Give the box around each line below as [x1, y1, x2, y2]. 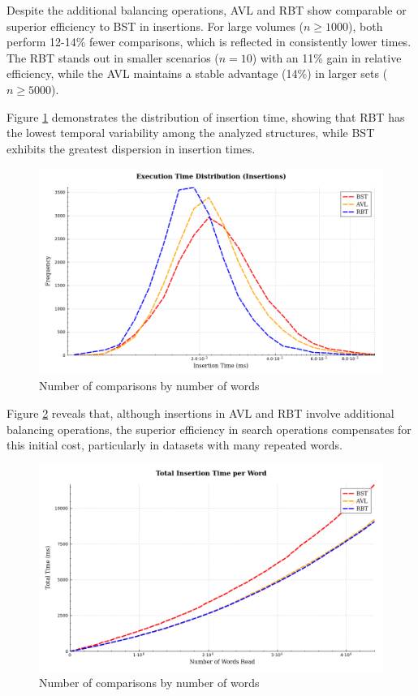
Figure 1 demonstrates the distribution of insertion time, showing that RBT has [6, 108, 405, 125]
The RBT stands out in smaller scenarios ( [6, 49, 219, 66]
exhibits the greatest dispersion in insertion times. [6, 140, 256, 157]
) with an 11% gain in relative [252, 49, 402, 66]
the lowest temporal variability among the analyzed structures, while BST [6, 124, 375, 141]
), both [348, 17, 383, 34]
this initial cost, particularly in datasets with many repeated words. [6, 436, 343, 453]
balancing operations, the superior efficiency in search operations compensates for [6, 420, 412, 437]
